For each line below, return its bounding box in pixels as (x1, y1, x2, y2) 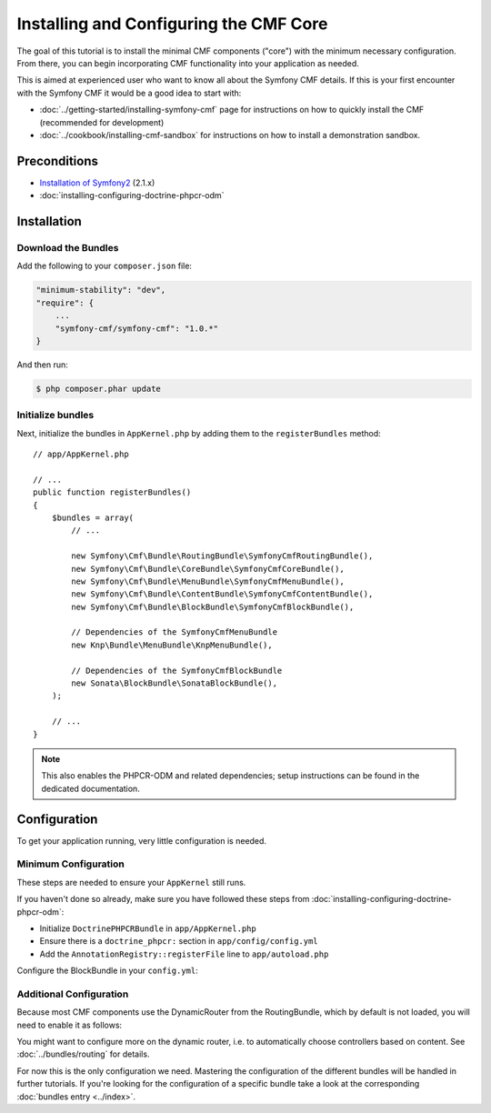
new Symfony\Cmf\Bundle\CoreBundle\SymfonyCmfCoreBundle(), (71, 564, 345, 574)
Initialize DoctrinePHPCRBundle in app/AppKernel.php (39, 923, 256, 934)
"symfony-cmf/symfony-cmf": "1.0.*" (55, 323, 218, 334)
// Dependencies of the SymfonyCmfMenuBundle (71, 627, 277, 637)
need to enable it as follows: (16, 1019, 123, 1030)
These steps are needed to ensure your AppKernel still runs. (16, 877, 246, 887)
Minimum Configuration (16, 857, 125, 870)
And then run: (16, 359, 68, 370)
